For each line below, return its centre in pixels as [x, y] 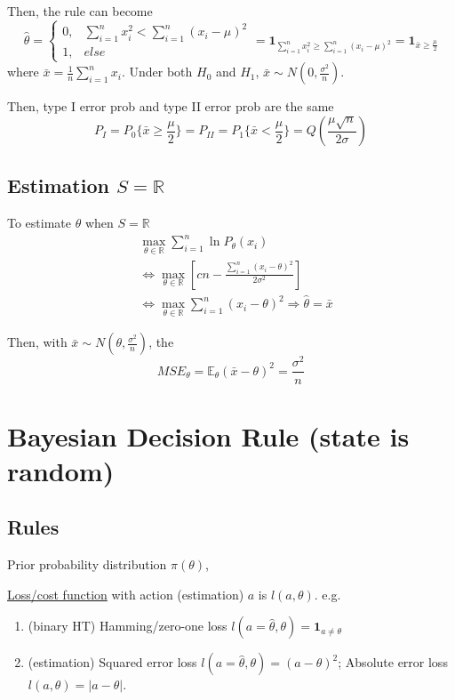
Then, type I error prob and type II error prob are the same [171, 106]
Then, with [37, 342]
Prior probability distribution [87, 564]
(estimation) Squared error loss [112, 662]
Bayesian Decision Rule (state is [208, 435]
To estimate [40, 223]
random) [61, 470]
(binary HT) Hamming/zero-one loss [128, 626]
